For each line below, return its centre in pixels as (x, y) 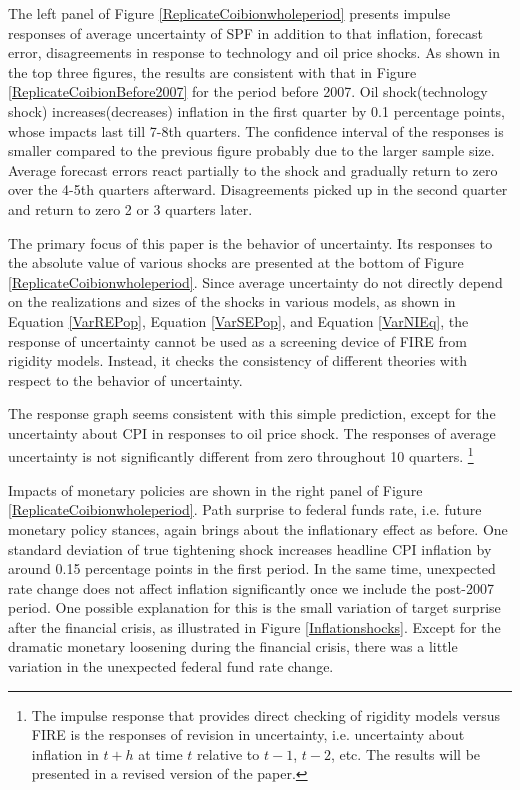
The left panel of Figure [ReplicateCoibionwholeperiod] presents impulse (229, 13)
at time (160, 753)
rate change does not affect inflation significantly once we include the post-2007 (251, 587)
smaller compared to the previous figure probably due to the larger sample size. (251, 150)
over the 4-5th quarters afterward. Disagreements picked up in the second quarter (258, 189)
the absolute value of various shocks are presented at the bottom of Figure (236, 262)
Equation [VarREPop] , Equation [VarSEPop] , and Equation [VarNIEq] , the (238, 320)
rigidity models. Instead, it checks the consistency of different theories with (238, 360)
